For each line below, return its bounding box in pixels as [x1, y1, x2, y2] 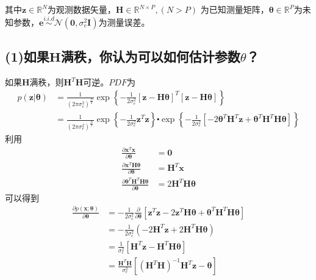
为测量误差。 [98, 15, 150, 28]
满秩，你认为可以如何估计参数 [60, 47, 240, 66]
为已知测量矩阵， [200, 3, 269, 15]
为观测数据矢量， [47, 3, 116, 15]
